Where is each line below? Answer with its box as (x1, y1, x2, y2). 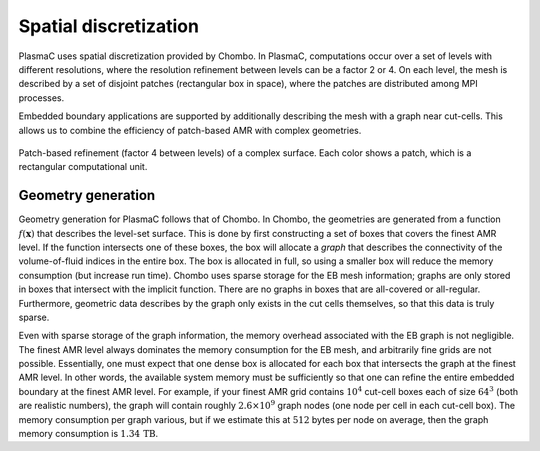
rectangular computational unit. (18, 161, 148, 173)
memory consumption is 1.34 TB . (18, 428, 159, 440)
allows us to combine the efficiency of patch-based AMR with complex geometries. (18, 124, 362, 136)
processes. (18, 91, 65, 104)
